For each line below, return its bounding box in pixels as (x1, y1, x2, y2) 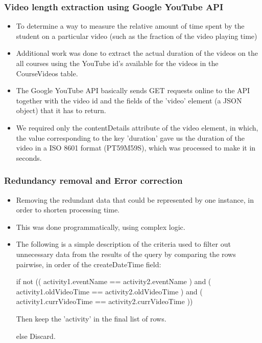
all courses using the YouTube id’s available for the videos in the (16, 58, 219, 68)
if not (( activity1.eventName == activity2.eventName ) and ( (16, 276, 211, 287)
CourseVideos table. (16, 68, 78, 78)
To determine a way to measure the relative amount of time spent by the (16, 20, 245, 31)
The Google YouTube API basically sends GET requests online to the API (16, 85, 250, 96)
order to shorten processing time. (16, 204, 120, 215)
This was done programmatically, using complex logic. (16, 221, 185, 232)
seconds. (16, 152, 42, 163)
